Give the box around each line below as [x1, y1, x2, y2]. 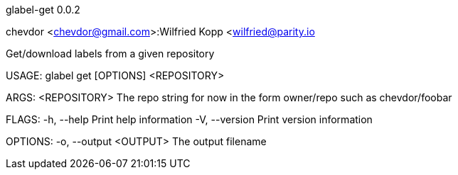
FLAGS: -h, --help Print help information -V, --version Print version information [6, 113, 373, 125]
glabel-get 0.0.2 [6, 4, 80, 16]
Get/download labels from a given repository [6, 47, 215, 60]
